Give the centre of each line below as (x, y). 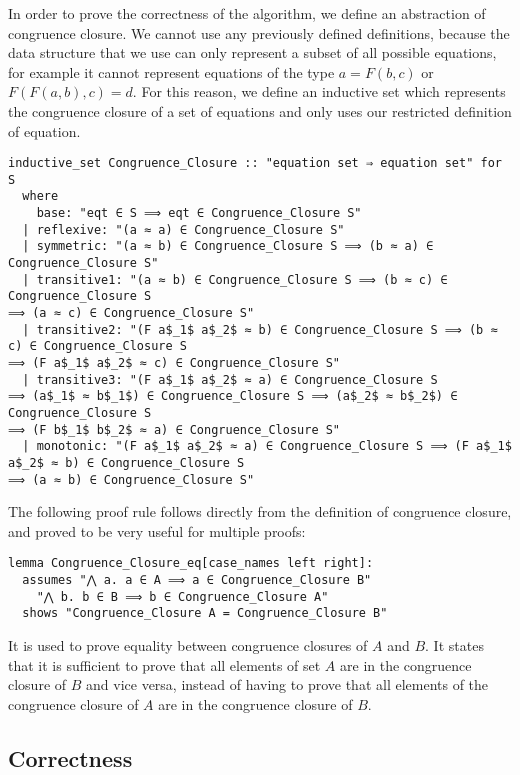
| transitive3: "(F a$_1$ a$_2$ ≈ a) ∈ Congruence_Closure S (230, 379)
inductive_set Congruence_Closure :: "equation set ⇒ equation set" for (255, 163)
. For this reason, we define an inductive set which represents (319, 91)
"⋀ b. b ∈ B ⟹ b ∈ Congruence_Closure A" (182, 596)
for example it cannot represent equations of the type (171, 71)
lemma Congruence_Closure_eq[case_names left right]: (191, 563)
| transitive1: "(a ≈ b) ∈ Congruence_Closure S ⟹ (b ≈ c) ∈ (235, 279)
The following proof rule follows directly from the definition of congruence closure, (260, 511)
